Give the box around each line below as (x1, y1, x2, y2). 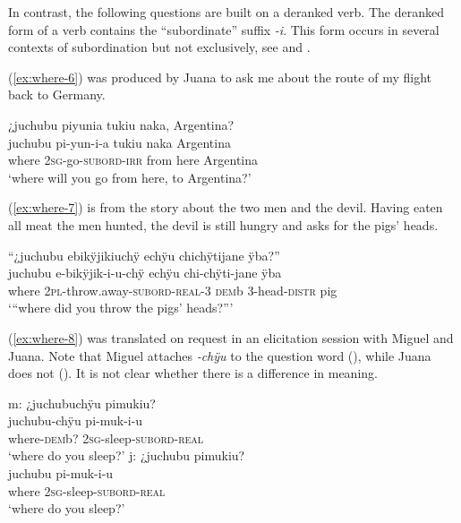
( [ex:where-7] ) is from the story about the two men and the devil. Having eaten (8, 198, 443, 217)
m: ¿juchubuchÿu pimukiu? (8, 393, 156, 412)
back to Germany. (8, 85, 106, 104)
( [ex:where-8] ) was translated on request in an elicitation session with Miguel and (8, 328, 454, 347)
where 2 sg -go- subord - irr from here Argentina (8, 150, 259, 169)
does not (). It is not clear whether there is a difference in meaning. (8, 364, 378, 382)
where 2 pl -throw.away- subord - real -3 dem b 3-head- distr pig (8, 280, 337, 299)
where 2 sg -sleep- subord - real (8, 481, 166, 500)
